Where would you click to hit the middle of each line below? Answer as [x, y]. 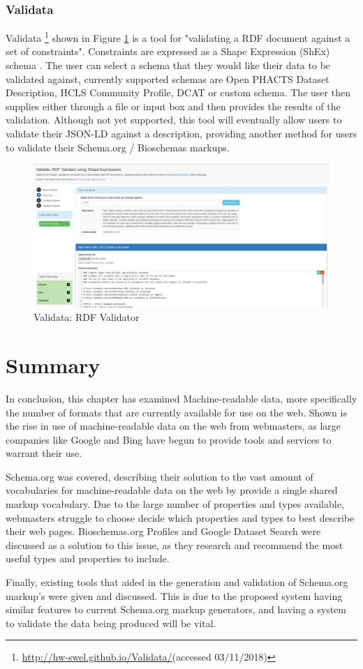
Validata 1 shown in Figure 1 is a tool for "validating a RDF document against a [178, 37]
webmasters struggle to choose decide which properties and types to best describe [180, 517]
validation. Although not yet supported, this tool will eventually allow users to [174, 120]
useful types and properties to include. [88, 558]
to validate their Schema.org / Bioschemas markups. [118, 147]
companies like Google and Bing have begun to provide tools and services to [169, 439]
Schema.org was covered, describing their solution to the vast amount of [160, 476]
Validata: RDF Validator [87, 317]
